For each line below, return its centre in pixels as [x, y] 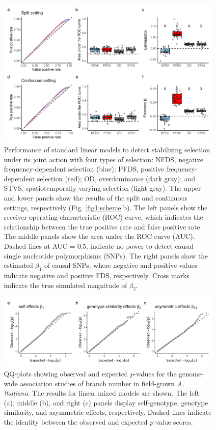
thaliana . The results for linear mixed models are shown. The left [102, 393]
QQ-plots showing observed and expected [66, 374]
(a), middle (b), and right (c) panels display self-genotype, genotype [106, 402]
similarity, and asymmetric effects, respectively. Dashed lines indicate [108, 412]
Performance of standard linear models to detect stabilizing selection [107, 149]
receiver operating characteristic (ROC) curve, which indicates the [104, 217]
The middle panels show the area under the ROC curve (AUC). [99, 236]
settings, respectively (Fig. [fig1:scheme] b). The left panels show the [106, 207]
